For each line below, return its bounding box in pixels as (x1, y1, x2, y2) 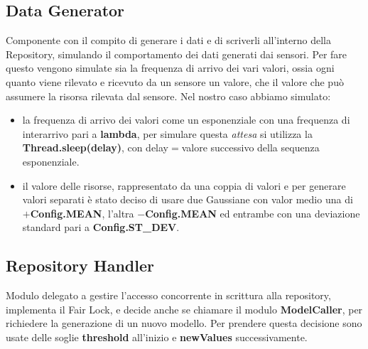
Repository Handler (6, 254, 154, 276)
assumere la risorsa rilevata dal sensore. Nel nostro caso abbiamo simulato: (6, 88, 331, 103)
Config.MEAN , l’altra (30, 205, 134, 220)
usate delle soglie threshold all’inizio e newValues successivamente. (6, 329, 308, 344)
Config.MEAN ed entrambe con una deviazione (145, 205, 360, 220)
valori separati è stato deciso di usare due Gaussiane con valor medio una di (22, 192, 353, 207)
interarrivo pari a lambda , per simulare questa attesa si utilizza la (22, 126, 313, 141)
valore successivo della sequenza (181, 140, 320, 155)
